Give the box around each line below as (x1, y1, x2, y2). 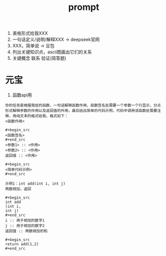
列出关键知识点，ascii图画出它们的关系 (12, 49, 92, 55)
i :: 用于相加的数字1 (5, 218, 45, 223)
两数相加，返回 (5, 187, 31, 192)
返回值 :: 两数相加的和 (5, 229, 48, 234)
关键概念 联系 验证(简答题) (12, 55, 66, 61)
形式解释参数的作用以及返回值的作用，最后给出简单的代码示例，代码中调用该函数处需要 (5, 108, 158, 113)
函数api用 (12, 92, 32, 98)
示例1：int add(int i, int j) (5, 181, 66, 186)
